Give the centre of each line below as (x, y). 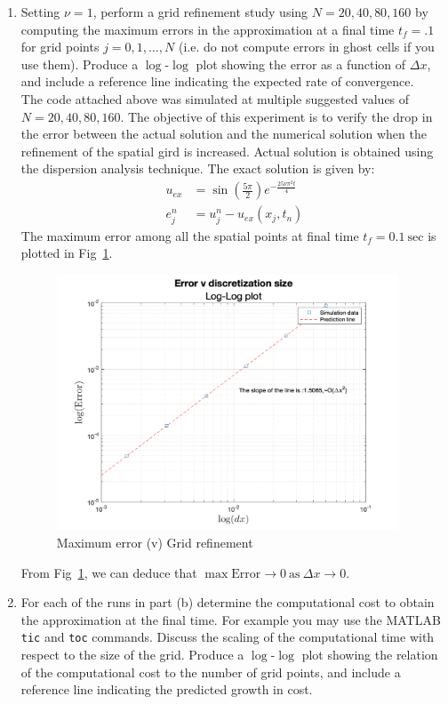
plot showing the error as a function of (301, 64)
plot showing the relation (370, 655)
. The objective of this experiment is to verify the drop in (276, 116)
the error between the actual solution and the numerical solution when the (224, 134)
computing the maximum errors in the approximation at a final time (208, 29)
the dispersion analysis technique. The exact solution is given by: (198, 168)
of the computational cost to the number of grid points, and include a (211, 672)
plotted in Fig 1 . (67, 253)
